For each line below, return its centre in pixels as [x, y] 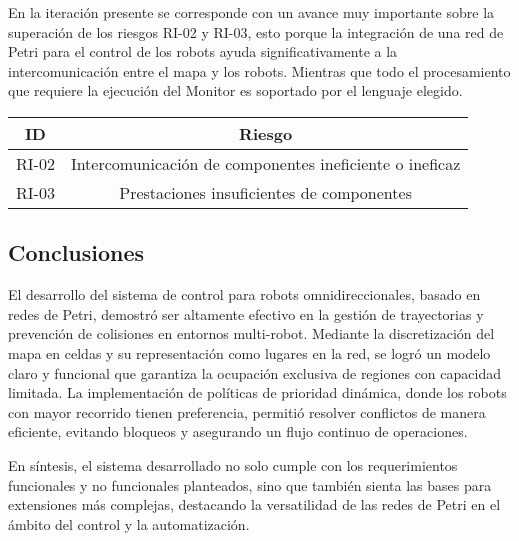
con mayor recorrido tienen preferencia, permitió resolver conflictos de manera [247, 411]
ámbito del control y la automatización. [129, 523]
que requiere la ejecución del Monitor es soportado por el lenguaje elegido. [235, 90]
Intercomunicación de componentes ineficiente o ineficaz [265, 163]
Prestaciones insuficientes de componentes [265, 192]
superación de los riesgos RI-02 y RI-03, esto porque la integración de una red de [256, 31]
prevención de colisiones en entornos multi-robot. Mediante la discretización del [251, 333]
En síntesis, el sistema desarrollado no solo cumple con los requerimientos [233, 464]
